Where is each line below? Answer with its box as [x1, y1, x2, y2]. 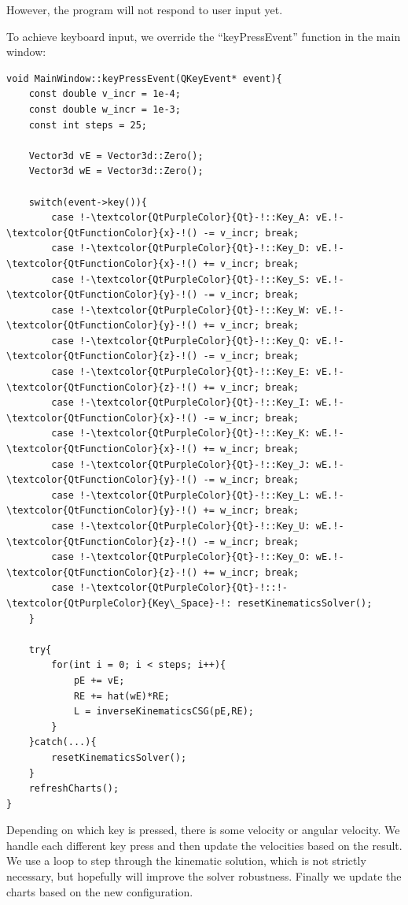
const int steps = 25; [28, 119, 147, 131]
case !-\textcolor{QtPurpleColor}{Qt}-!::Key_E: [51, 366, 311, 378]
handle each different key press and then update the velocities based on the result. [6, 836, 402, 853]
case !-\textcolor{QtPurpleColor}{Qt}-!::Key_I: [51, 397, 311, 409]
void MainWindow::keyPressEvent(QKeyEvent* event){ [6, 72, 282, 84]
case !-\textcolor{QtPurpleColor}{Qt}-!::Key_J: [51, 458, 311, 470]
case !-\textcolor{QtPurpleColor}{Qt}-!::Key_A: [51, 212, 311, 224]
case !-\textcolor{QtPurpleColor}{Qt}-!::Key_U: [51, 521, 311, 532]
